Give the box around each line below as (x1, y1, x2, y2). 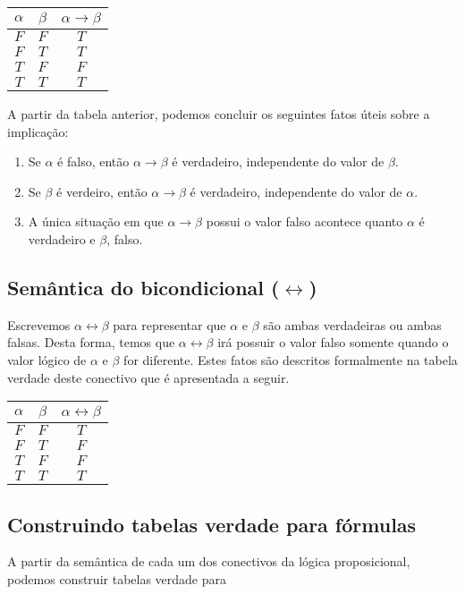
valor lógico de (7, 350, 87, 369)
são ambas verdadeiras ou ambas (263, 315, 442, 334)
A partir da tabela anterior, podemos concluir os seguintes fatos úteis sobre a (7, 105, 430, 123)
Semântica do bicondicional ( (7, 273, 280, 301)
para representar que (113, 315, 226, 334)
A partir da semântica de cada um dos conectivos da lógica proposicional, (7, 552, 410, 571)
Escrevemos (7, 315, 71, 334)
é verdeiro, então (56, 182, 148, 200)
